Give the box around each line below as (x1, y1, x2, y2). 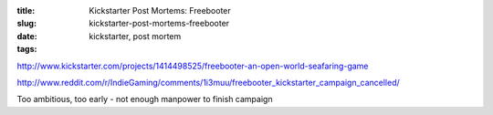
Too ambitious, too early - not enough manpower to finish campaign (16, 94, 273, 105)
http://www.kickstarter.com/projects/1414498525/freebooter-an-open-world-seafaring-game (16, 60, 369, 71)
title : (16, 5, 36, 16)
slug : (16, 18, 37, 29)
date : (16, 30, 37, 41)
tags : (16, 44, 37, 55)
